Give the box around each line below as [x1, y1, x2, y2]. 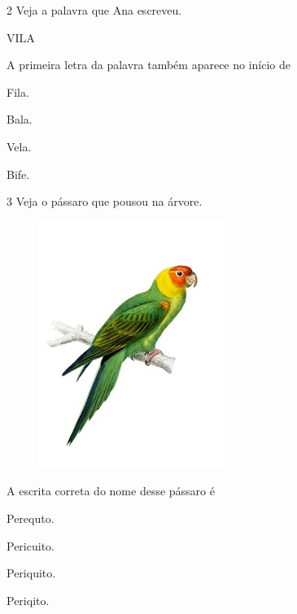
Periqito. [7, 591, 50, 608]
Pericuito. [7, 537, 55, 554]
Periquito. [7, 564, 56, 581]
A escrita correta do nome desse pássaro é [7, 482, 215, 499]
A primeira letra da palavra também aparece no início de [7, 56, 291, 73]
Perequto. [7, 509, 55, 526]
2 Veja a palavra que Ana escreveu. [7, 2, 182, 18]
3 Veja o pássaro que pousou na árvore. [7, 193, 203, 210]
